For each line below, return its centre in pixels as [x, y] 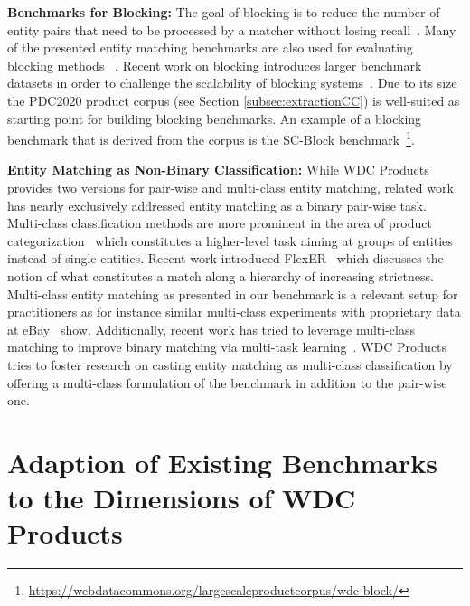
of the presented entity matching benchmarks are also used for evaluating [210, 47]
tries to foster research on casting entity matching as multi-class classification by [230, 364]
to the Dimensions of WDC [182, 498]
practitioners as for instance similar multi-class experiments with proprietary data [234, 312]
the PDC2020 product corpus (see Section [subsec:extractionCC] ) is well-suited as [234, 100]
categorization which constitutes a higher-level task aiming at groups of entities [230, 240]
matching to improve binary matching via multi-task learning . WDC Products [227, 347]
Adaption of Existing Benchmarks [222, 462]
